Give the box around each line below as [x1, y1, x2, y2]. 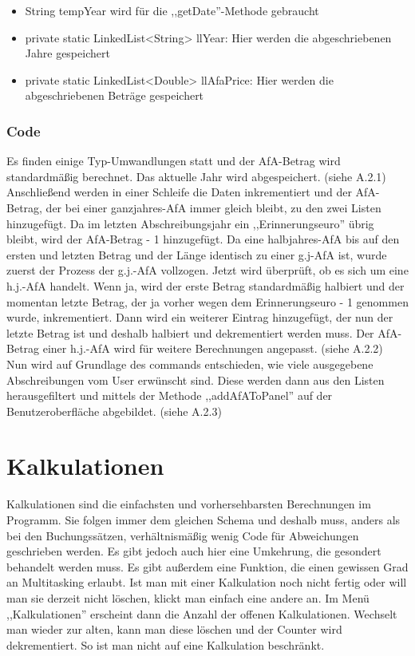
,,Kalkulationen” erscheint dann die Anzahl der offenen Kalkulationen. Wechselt [6, 605, 397, 622]
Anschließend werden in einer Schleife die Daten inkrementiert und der [6, 184, 352, 200]
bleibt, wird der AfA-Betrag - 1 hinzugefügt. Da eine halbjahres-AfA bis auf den [6, 231, 400, 247]
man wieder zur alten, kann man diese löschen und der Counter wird [6, 621, 342, 638]
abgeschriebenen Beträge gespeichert [25, 87, 204, 104]
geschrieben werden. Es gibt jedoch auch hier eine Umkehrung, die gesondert [6, 543, 381, 559]
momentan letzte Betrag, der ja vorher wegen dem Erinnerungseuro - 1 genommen [6, 293, 409, 310]
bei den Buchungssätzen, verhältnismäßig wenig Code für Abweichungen [6, 527, 359, 543]
